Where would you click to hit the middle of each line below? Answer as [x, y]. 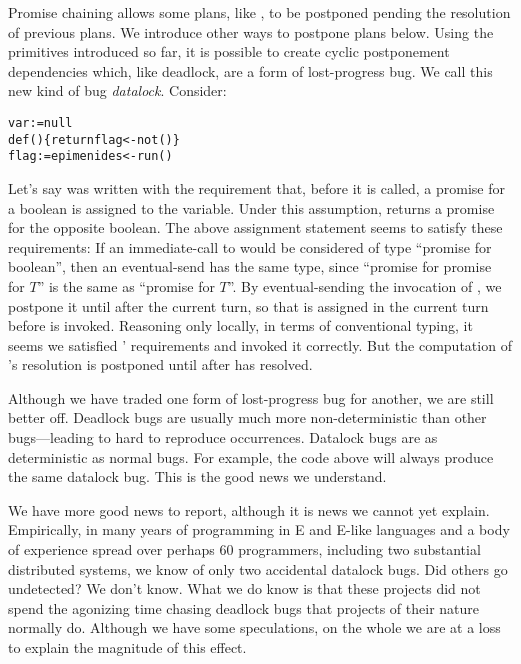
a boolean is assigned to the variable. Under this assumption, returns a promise [251, 207]
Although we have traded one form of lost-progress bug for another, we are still [251, 397]
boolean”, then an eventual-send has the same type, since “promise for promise [250, 266]
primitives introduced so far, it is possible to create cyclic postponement [229, 51]
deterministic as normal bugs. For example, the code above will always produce [251, 456]
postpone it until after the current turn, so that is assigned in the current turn [248, 305]
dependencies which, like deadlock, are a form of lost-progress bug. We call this [250, 70]
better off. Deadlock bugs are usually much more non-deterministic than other [247, 417]
